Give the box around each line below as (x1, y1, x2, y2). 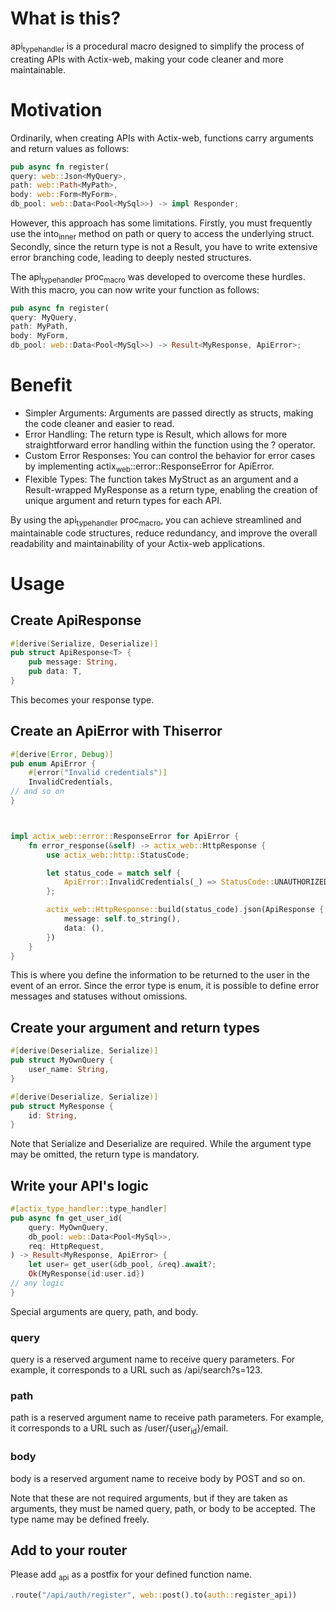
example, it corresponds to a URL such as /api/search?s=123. (10, 1364, 263, 1376)
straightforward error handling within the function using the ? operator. (24, 438, 316, 451)
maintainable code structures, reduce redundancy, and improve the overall (10, 527, 318, 539)
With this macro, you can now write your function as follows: (10, 283, 260, 296)
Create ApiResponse (10, 612, 142, 629)
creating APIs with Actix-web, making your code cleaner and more (10, 53, 284, 65)
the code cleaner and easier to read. (24, 417, 175, 429)
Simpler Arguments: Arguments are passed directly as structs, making (24, 407, 314, 419)
